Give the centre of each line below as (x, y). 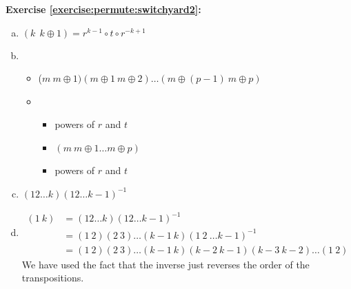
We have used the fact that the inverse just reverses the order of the (166, 264)
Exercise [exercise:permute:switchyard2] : (103, 9)
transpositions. (53, 278)
